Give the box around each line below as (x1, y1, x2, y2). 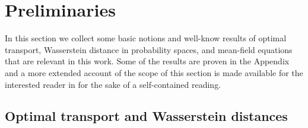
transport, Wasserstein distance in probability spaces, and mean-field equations (5, 43, 293, 55)
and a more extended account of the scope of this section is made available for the (5, 66, 303, 78)
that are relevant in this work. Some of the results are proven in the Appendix (5, 55, 290, 67)
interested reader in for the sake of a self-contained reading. (5, 78, 221, 90)
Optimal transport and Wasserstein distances (5, 107, 288, 125)
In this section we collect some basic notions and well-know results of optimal (5, 32, 287, 44)
